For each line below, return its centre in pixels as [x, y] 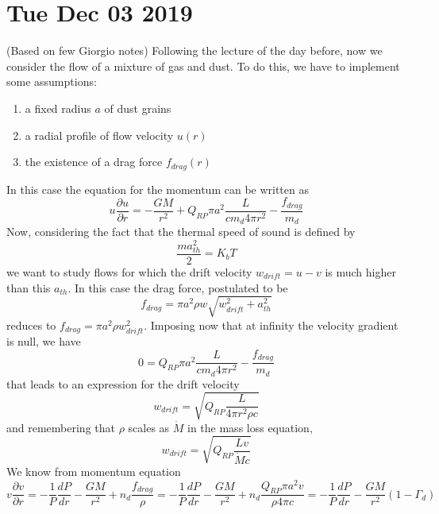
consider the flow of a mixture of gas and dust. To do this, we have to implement [203, 66]
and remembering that [61, 427]
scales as [149, 427]
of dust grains [138, 108]
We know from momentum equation [94, 471]
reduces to [31, 325]
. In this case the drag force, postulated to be [178, 287]
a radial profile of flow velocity [99, 135]
